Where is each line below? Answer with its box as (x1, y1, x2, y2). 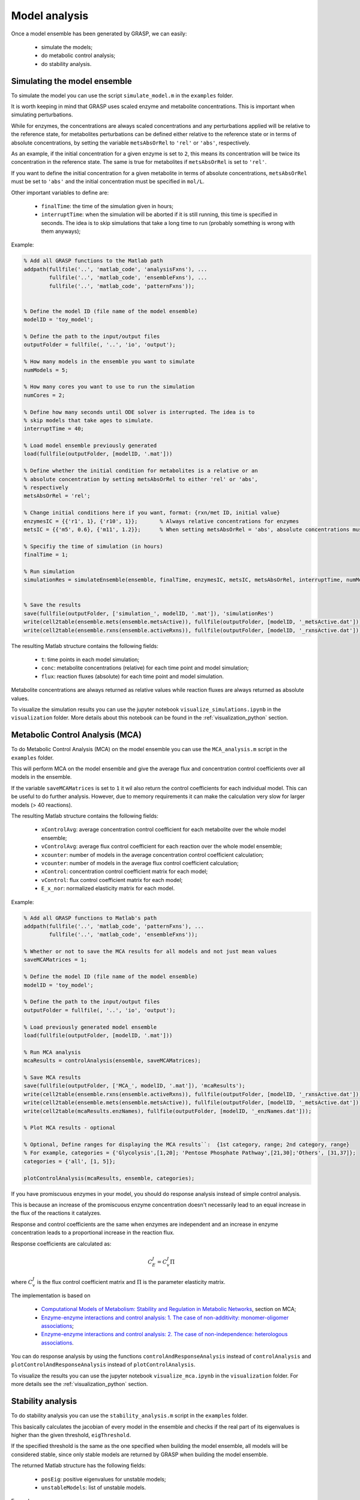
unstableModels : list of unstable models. (41, 1484, 146, 1491)
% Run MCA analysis (23, 1049, 81, 1055)
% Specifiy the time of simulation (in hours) (23, 543, 163, 550)
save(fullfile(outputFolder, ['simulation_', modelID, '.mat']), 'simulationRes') (23, 610, 274, 617)
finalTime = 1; (23, 551, 68, 558)
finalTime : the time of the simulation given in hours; (41, 202, 174, 209)
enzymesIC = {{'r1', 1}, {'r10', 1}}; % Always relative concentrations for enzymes (23, 518, 299, 524)
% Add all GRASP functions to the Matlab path (23, 257, 163, 264)
